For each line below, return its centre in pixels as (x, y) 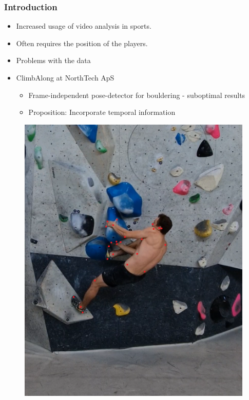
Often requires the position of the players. (82, 43)
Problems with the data (53, 60)
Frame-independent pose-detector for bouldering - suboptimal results (137, 95)
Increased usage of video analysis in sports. (84, 26)
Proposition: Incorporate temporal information (102, 112)
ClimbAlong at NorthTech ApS (65, 77)
